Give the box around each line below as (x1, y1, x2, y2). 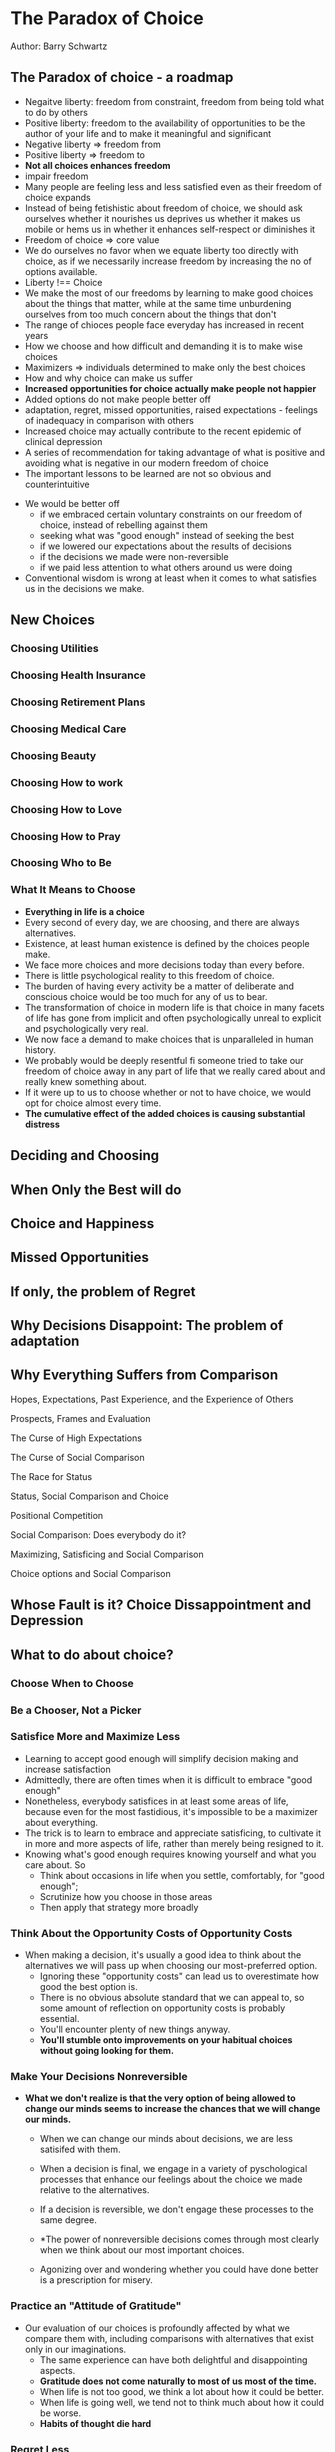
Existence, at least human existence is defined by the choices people (24, 937, 310, 949)
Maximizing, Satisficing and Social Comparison (10, 1548, 205, 1560)
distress (24, 1118, 60, 1130)
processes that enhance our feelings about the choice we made (39, 2173, 303, 2186)
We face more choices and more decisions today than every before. (24, 958, 305, 971)
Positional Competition (10, 1509, 104, 1521)
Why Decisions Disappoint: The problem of (10, 1317, 284, 1334)
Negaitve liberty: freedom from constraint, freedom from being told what (24, 95, 325, 107)
